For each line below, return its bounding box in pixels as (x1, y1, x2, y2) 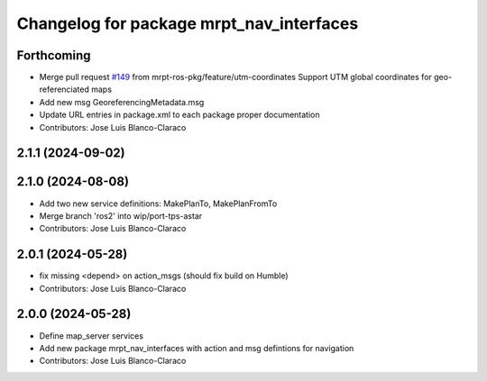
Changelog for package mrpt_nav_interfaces (16, 14, 359, 33)
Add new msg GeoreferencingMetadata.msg (39, 96, 205, 107)
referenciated (39, 84, 90, 95)
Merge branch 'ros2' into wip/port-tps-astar (39, 210, 203, 221)
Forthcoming (16, 48, 91, 63)
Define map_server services (39, 330, 144, 341)
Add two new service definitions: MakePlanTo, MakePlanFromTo (39, 198, 278, 209)
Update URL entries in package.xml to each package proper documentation (39, 109, 320, 121)
